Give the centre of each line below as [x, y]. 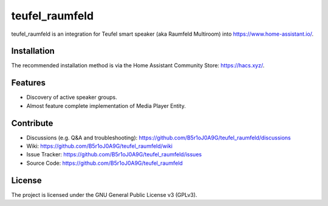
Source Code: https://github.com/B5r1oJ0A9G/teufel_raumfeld [105, 163]
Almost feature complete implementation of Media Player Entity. [106, 105]
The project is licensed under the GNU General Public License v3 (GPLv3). [104, 194]
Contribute [32, 123]
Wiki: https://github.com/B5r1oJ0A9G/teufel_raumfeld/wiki [100, 146]
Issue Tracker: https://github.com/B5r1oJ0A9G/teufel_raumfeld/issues [114, 154]
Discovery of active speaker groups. [72, 98]
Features [28, 83]
